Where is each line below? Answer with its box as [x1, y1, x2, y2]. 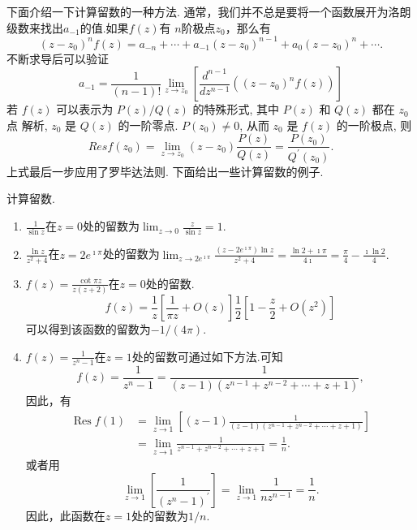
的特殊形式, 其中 [192, 101, 280, 118]
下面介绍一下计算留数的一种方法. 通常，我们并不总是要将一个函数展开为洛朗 [6, 3, 411, 19]
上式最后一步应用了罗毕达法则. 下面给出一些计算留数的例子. [6, 162, 324, 179]
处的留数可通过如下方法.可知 [131, 347, 283, 364]
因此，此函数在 [25, 506, 105, 524]
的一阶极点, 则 [336, 116, 412, 133]
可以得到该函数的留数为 [25, 321, 151, 338]
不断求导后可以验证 [6, 50, 109, 67]
